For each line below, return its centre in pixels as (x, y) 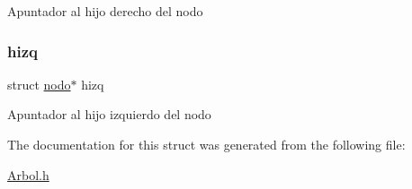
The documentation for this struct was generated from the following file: (206, 144)
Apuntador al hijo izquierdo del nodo (109, 114)
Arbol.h (28, 174)
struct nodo (39, 84)
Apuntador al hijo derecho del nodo (105, 11)
